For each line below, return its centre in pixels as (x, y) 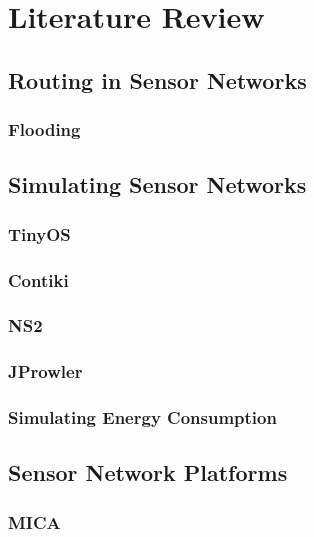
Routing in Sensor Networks (157, 79)
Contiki (38, 279)
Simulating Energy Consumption (142, 417)
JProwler (45, 371)
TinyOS (39, 233)
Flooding (44, 129)
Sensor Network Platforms (148, 472)
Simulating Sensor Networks (157, 184)
